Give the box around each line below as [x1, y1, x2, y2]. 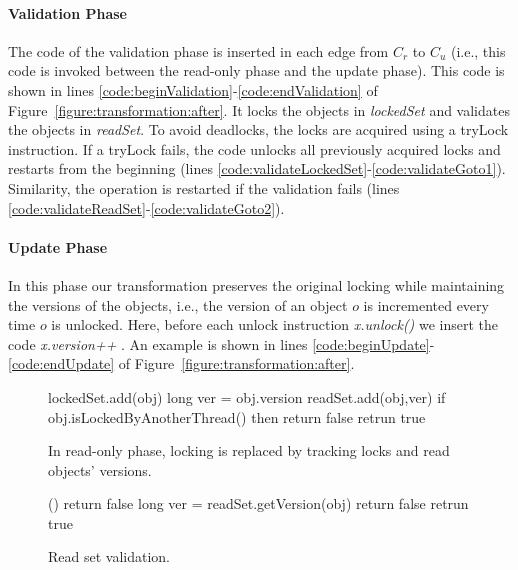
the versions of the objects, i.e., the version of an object [8, 294, 348, 315]
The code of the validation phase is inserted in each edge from [8, 40, 389, 61]
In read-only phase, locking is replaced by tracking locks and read [48, 440, 450, 461]
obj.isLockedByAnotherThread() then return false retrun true [48, 406, 426, 427]
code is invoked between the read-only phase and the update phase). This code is [8, 60, 505, 81]
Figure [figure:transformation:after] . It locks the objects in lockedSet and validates [8, 99, 510, 120]
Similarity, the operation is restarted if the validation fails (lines [8, 177, 400, 198]
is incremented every [363, 294, 489, 315]
